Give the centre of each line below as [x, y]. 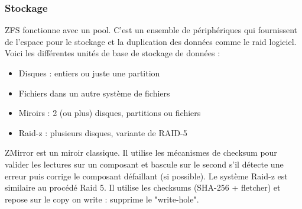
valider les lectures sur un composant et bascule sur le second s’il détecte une [144, 164]
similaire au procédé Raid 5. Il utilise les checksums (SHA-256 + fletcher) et [143, 187]
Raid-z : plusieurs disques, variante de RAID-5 [103, 132]
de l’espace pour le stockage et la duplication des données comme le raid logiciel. [151, 41]
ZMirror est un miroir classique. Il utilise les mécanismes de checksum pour [141, 152]
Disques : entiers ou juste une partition [89, 73]
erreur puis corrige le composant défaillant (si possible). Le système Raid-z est [146, 176]
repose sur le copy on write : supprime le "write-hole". [102, 199]
